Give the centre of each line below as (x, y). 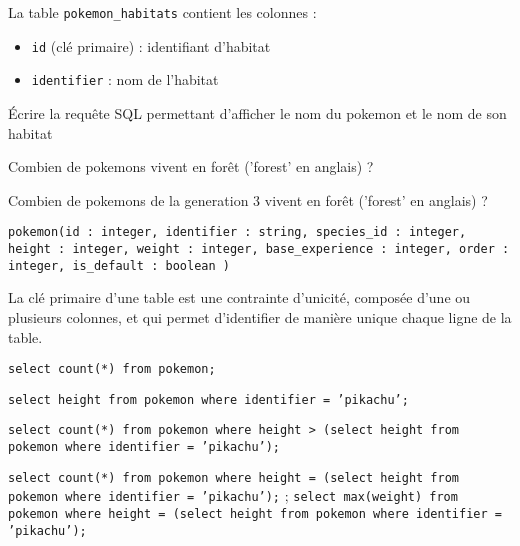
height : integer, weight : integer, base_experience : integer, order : (259, 249)
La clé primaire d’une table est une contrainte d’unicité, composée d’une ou (239, 297)
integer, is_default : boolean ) (119, 265)
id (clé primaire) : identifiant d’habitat (151, 45)
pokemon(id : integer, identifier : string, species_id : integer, (237, 232)
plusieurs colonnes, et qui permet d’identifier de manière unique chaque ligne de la (260, 316)
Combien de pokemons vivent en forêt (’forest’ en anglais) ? (191, 166)
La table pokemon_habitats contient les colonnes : (162, 12)
